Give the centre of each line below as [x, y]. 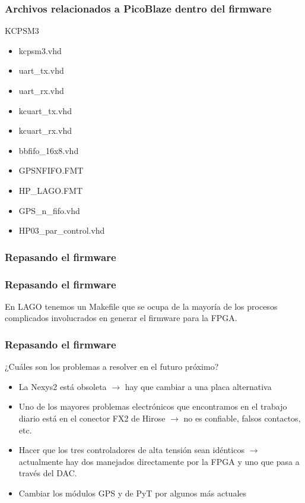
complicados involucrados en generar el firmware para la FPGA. [121, 318]
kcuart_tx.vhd [45, 110]
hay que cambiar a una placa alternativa [198, 386]
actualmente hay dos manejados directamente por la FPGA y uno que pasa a [159, 461]
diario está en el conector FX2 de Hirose [92, 418]
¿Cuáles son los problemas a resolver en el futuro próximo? [112, 367]
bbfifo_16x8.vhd [49, 150]
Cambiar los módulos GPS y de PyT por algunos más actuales [133, 493]
